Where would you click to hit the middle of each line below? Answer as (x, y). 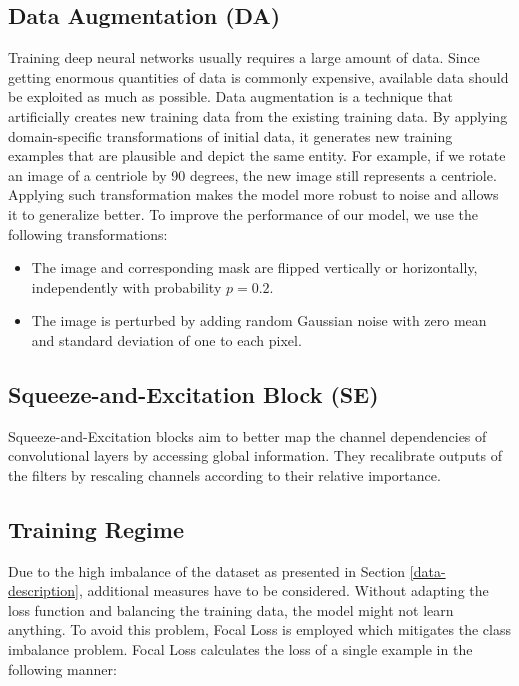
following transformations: (88, 233)
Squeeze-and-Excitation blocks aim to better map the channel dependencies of (247, 435)
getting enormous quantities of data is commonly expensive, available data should (258, 76)
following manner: (62, 668)
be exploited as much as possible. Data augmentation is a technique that (231, 96)
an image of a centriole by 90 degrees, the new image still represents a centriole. (252, 174)
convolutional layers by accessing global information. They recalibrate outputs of (255, 455)
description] (43, 590)
